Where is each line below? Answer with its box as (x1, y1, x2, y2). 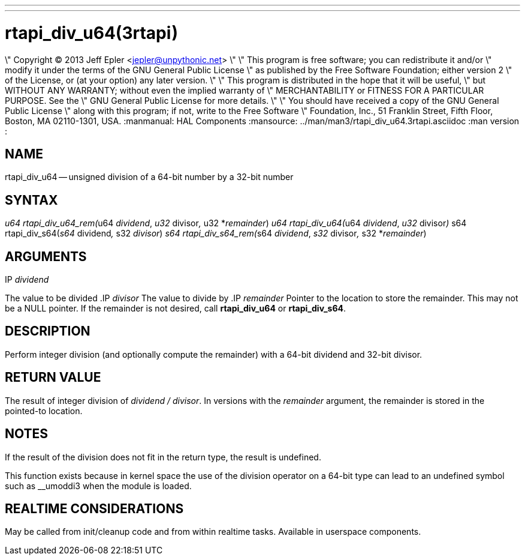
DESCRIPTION (5, 324, 90, 339)
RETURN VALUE (5, 370, 101, 385)
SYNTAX (5, 192, 58, 208)
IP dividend (5, 274, 49, 285)
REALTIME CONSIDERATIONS (5, 501, 184, 516)
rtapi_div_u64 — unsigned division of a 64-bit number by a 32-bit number (5, 172, 294, 182)
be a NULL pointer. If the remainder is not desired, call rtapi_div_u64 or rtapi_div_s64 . (5, 303, 346, 314)
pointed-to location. (5, 405, 83, 416)
